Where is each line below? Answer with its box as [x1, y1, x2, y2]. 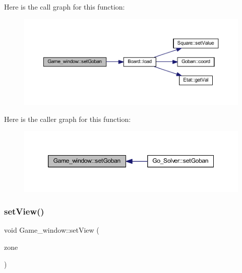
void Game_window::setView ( [4, 225, 99, 235]
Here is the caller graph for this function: [4, 113, 131, 124]
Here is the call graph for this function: [4, 2, 125, 12]
